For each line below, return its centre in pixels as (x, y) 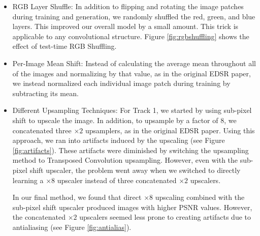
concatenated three (42, 130)
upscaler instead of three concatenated (117, 180)
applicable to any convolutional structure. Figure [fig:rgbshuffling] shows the (131, 36)
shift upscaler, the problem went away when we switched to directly (135, 170)
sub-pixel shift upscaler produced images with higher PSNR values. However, (132, 207)
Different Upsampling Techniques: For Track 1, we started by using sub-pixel (132, 110)
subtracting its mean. (45, 93)
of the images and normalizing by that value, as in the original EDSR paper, (132, 73)
